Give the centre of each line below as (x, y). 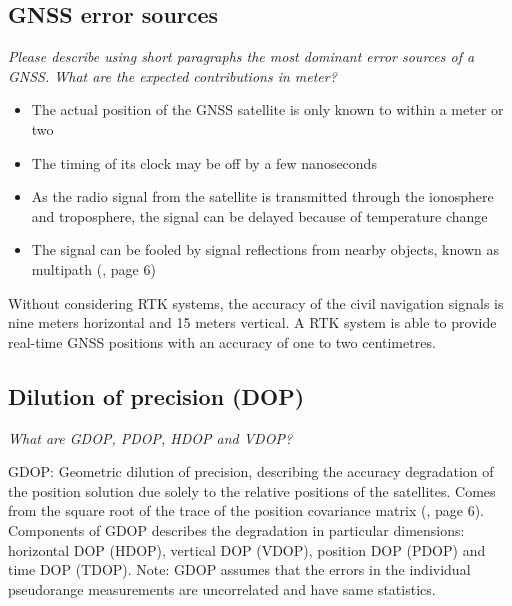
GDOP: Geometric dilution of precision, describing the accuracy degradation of (251, 471)
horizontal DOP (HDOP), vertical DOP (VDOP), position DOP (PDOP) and (247, 549)
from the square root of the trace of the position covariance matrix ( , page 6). (246, 510)
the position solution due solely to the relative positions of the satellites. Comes (252, 490)
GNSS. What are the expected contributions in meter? (172, 75)
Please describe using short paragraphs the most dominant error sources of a (241, 56)
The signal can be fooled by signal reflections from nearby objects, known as (265, 249)
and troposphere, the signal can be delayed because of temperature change (259, 215)
